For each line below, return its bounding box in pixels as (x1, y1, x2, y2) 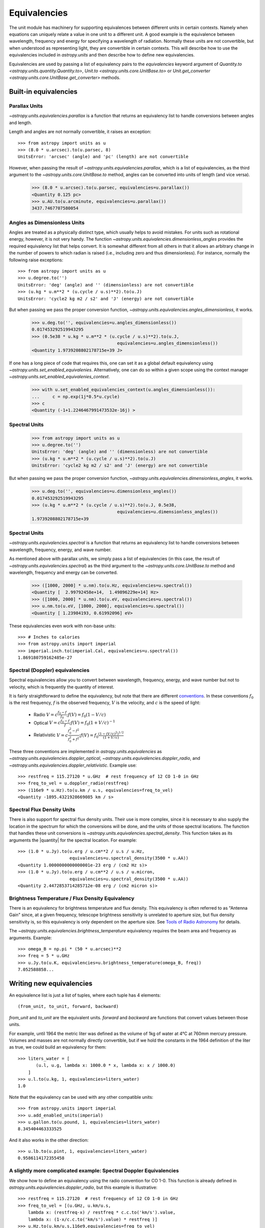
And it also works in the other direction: (9, 1137, 89, 1143)
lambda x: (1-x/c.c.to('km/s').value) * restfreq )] (27, 1216, 158, 1222)
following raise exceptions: (9, 257, 63, 263)
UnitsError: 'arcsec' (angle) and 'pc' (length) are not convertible (18, 154, 189, 160)
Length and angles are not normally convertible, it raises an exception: (9, 129, 152, 135)
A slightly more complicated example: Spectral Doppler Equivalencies (9, 1167, 179, 1174)
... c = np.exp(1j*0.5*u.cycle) (31, 393, 120, 399)
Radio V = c (33, 711, 58, 717)
